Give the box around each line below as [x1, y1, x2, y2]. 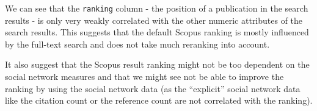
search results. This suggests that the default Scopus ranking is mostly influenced [5, 26, 309, 38]
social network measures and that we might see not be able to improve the [5, 70, 284, 83]
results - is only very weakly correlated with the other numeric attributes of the [5, 13, 303, 26]
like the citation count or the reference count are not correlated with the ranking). [5, 94, 313, 107]
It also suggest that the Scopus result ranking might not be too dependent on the [5, 58, 310, 71]
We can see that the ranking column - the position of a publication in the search [5, 2, 308, 14]
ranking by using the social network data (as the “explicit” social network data [5, 82, 301, 95]
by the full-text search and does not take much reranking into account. [5, 37, 270, 50]
